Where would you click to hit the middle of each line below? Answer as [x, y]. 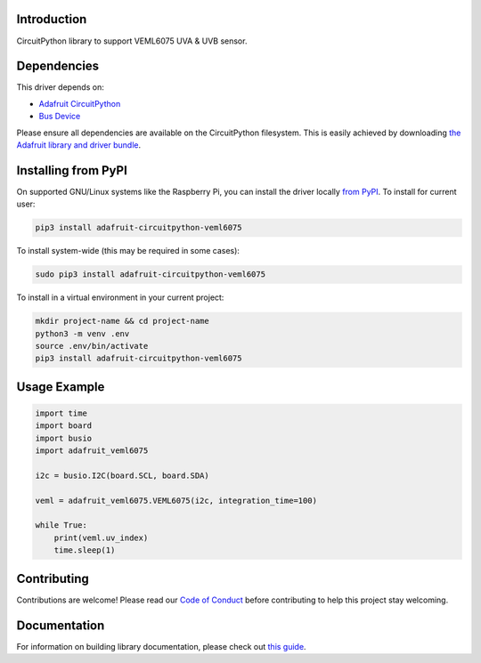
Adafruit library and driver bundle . [79, 145]
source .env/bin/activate [92, 346]
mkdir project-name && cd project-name [122, 321]
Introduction [52, 19]
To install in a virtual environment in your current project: [120, 297]
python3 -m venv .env [82, 333]
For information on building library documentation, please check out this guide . [161, 646]
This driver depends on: [60, 87]
